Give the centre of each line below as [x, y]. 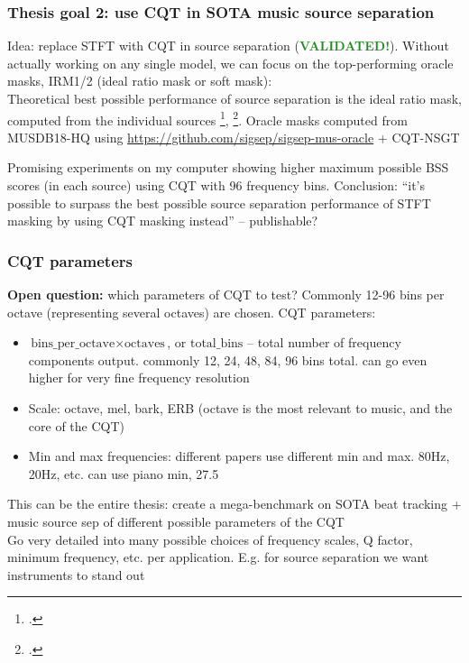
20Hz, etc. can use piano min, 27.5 [124, 473]
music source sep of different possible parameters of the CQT [176, 521]
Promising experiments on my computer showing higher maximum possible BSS [228, 167]
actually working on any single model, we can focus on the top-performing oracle [230, 63]
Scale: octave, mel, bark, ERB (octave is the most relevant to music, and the [240, 408]
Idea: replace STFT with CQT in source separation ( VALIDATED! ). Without [228, 46]
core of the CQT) [76, 425]
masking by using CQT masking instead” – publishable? [163, 221]
